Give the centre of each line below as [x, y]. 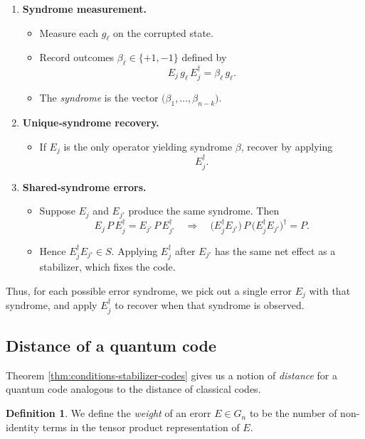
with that [330, 290]
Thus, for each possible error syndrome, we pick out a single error [149, 290]
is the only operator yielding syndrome [148, 146]
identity [23, 427]
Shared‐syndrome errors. [84, 186]
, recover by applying [287, 146]
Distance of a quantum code [111, 346]
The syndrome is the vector [99, 98]
